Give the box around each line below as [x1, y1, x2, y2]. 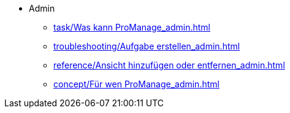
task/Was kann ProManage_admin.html [53, 22, 210, 32]
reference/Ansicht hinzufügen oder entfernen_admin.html [53, 60, 285, 70]
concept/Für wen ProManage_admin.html [53, 79, 219, 89]
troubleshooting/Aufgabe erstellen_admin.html [53, 41, 240, 51]
